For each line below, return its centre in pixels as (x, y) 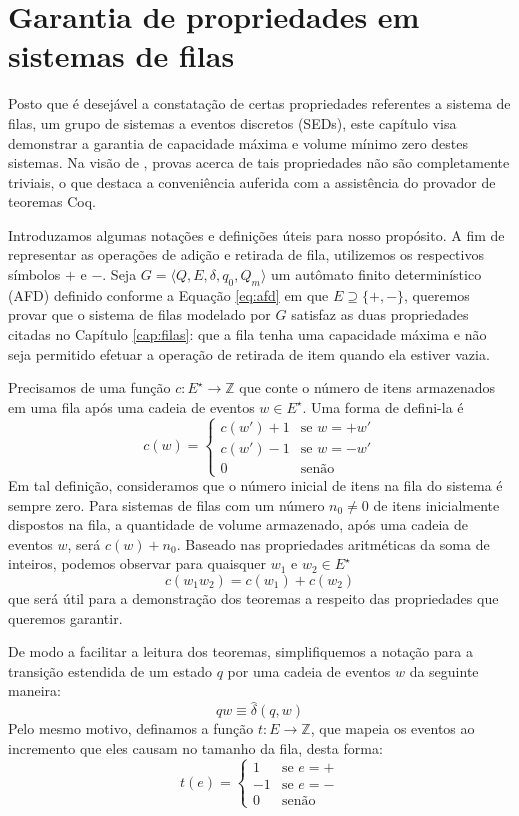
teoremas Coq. (52, 201)
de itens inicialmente (436, 504)
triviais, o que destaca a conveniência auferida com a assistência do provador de (252, 181)
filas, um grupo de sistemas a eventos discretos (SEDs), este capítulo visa (232, 122)
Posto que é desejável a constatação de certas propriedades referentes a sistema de (259, 103)
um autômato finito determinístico (376, 274)
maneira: (34, 690)
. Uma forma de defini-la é (383, 406)
